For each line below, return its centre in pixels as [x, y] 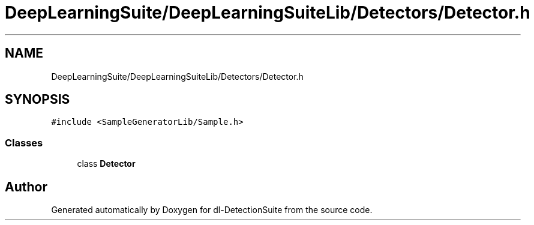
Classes [24, 142]
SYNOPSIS [37, 100]
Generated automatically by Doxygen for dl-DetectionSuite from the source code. [212, 210]
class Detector [106, 164]
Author [26, 187]
